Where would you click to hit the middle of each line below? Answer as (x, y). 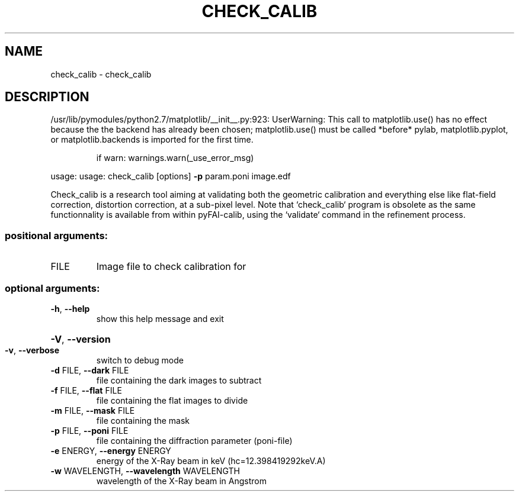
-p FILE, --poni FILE (89, 430)
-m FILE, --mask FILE (93, 410)
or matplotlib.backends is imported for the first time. (152, 140)
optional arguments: (52, 288)
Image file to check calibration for (171, 267)
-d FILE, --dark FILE (90, 370)
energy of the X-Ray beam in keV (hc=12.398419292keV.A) (211, 460)
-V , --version (81, 339)
